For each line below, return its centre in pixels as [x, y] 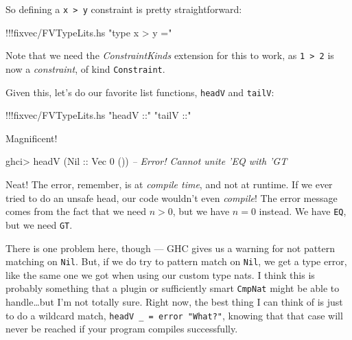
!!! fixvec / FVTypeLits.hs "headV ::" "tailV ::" [98, 115]
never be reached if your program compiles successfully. [122, 329]
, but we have [201, 211]
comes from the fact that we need [76, 211]
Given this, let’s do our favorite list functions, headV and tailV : [140, 92]
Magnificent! [32, 138]
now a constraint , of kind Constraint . [85, 68]
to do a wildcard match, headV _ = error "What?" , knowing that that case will [174, 315]
